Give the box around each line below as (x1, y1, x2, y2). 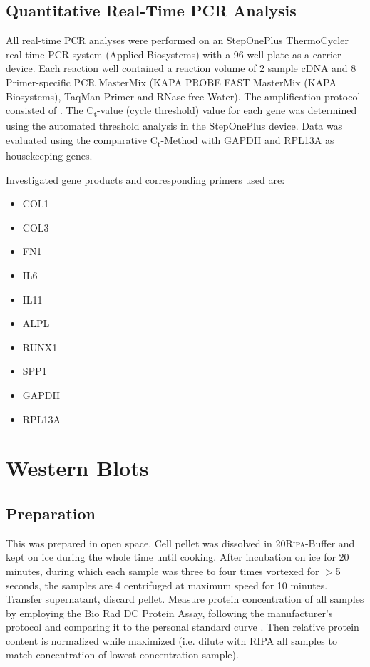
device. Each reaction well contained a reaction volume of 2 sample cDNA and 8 (6, 61, 356, 76)
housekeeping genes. (6, 148, 93, 163)
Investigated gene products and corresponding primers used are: (6, 172, 285, 187)
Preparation (6, 502, 96, 524)
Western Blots (6, 453, 149, 482)
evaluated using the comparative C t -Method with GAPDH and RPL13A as (6, 132, 334, 149)
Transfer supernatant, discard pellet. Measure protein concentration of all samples (6, 591, 364, 606)
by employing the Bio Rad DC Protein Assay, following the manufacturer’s (6, 605, 333, 620)
